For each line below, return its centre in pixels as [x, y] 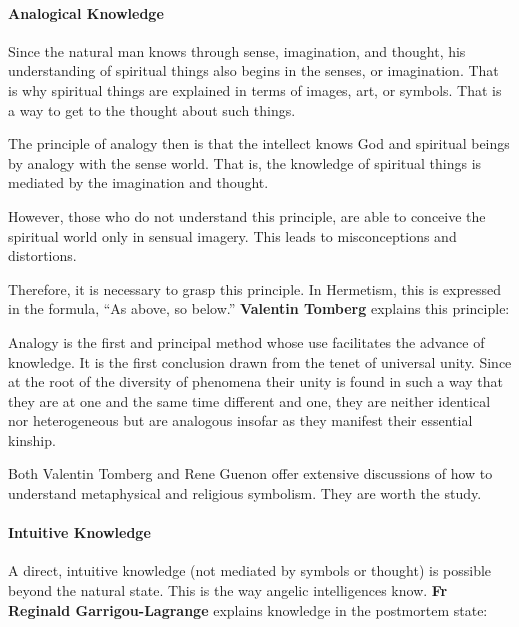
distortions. [42, 255]
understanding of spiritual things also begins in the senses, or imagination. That [253, 70]
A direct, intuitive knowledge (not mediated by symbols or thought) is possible [250, 570]
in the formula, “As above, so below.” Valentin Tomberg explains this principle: [259, 308]
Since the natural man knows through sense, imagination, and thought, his [237, 50]
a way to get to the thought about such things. [152, 109]
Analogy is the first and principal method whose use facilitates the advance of [246, 341]
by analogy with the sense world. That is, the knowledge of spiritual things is [245, 162]
